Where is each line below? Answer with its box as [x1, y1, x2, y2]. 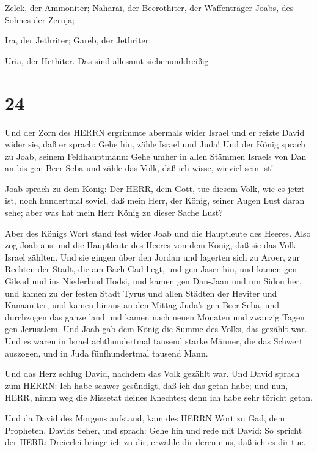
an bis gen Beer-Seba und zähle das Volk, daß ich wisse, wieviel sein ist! [5, 161, 274, 174]
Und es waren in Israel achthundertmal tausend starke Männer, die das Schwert [5, 335, 303, 347]
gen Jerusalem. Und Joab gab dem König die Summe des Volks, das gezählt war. [5, 322, 307, 335]
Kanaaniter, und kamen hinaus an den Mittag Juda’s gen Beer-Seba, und [5, 298, 280, 311]
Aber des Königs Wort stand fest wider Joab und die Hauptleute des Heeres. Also [5, 226, 311, 239]
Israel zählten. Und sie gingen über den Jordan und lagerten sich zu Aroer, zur [5, 250, 300, 263]
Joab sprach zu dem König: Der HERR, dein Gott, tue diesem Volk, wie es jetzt [5, 182, 305, 195]
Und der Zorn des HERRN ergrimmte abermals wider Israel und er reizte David [5, 125, 305, 138]
